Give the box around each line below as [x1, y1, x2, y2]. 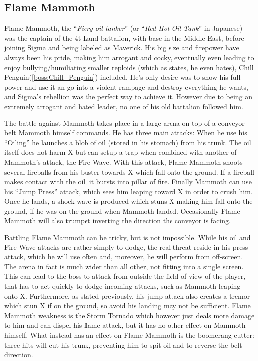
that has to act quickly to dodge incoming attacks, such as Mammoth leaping [4, 281, 241, 291]
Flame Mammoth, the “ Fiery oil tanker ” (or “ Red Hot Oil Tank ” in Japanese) [4, 23, 243, 33]
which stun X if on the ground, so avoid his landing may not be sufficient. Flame [4, 300, 251, 311]
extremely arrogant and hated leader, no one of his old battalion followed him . [4, 101, 243, 111]
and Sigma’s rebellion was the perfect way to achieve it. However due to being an [4, 91, 253, 102]
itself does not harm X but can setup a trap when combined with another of [4, 147, 237, 157]
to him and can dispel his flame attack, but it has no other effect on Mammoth [4, 320, 246, 330]
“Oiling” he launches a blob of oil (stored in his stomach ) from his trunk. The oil [4, 137, 251, 147]
